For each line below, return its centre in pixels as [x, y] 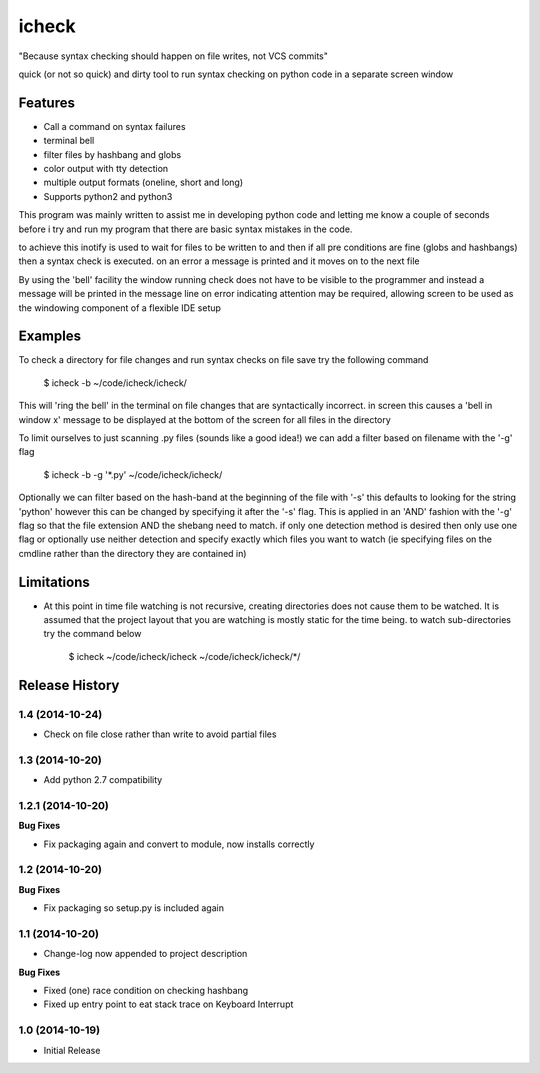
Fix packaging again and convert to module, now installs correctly [179, 844]
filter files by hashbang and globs [112, 154]
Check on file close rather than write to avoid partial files [160, 734]
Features [46, 102]
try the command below [92, 634]
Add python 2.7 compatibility [103, 780]
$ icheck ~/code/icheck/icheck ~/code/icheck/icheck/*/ [184, 656]
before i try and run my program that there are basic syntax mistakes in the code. [185, 229]
